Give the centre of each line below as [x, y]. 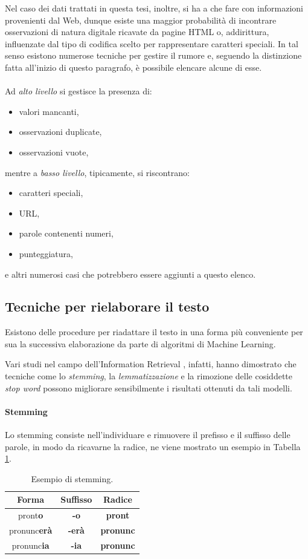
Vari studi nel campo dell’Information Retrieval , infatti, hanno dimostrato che [151, 364]
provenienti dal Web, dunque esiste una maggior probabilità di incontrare [141, 20]
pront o [31, 515]
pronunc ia [30, 545]
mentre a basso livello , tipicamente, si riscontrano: [97, 172]
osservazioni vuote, [54, 152]
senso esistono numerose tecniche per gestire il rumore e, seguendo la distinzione [153, 55]
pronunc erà [31, 530]
